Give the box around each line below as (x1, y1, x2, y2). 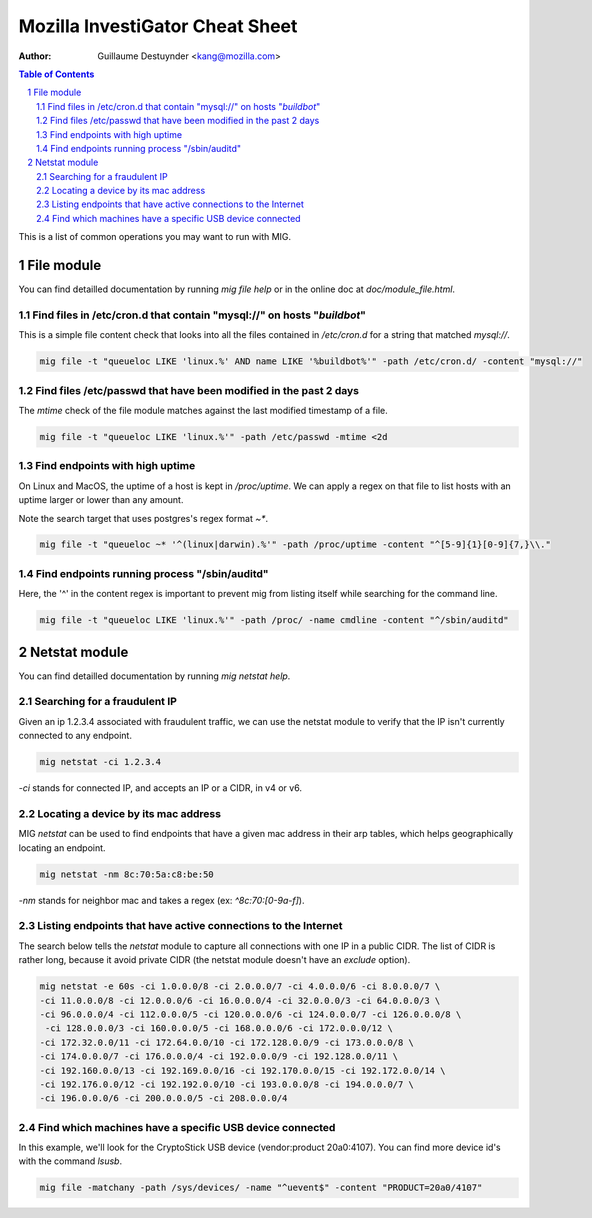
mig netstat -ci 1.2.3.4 (39, 756, 162, 768)
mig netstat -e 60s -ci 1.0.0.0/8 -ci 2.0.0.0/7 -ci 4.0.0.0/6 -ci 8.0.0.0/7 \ (39, 981, 441, 992)
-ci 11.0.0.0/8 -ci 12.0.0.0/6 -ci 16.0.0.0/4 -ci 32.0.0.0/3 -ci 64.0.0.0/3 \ (39, 995, 441, 1006)
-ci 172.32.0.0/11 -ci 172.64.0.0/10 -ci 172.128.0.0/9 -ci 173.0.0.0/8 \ (39, 1036, 415, 1048)
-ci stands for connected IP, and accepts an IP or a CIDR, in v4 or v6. (18, 782, 302, 794)
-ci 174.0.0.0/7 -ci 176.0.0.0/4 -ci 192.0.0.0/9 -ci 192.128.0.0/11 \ (39, 1051, 399, 1062)
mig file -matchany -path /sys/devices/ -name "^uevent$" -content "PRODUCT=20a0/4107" (39, 1182, 483, 1194)
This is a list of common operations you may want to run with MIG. (18, 231, 292, 243)
